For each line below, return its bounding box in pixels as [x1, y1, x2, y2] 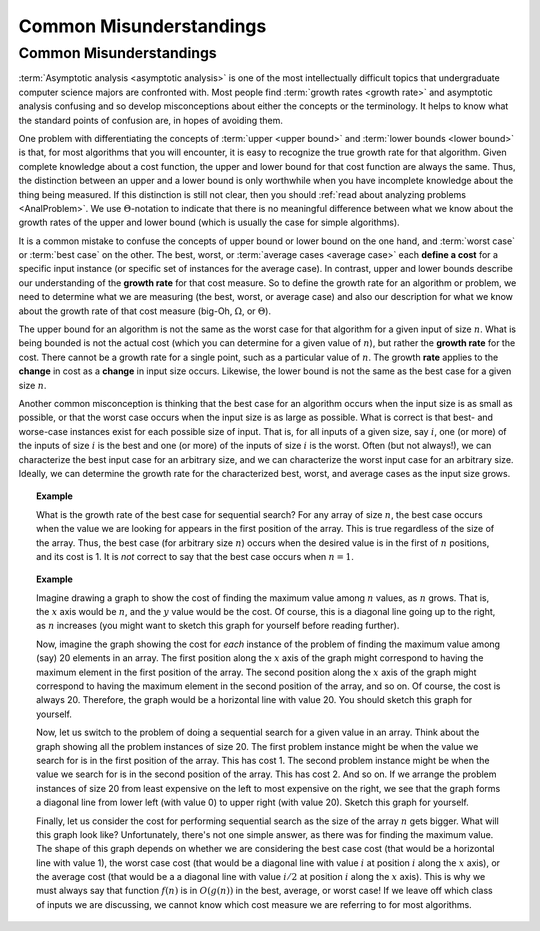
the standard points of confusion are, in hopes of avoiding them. [18, 114, 284, 126]
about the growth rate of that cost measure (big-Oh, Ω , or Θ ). [18, 305, 272, 317]
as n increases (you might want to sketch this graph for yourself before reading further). [36, 620, 400, 632]
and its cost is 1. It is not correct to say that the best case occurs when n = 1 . [36, 550, 354, 562]
